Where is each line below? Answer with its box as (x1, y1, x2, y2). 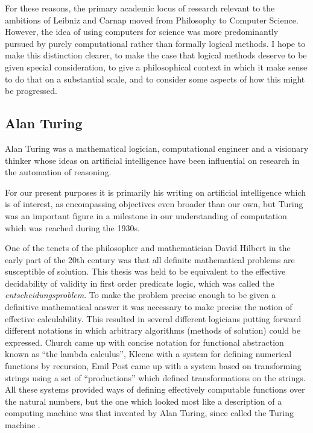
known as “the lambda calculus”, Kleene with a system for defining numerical (5, 347, 292, 360)
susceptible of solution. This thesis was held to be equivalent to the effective (5, 265, 286, 278)
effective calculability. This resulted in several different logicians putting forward (5, 312, 302, 325)
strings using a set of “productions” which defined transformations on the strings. (5, 371, 306, 384)
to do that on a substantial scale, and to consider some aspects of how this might (5, 72, 305, 85)
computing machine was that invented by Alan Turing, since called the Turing (5, 407, 294, 419)
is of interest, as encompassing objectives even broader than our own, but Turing (5, 198, 303, 210)
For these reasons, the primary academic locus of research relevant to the (5, 2, 275, 14)
